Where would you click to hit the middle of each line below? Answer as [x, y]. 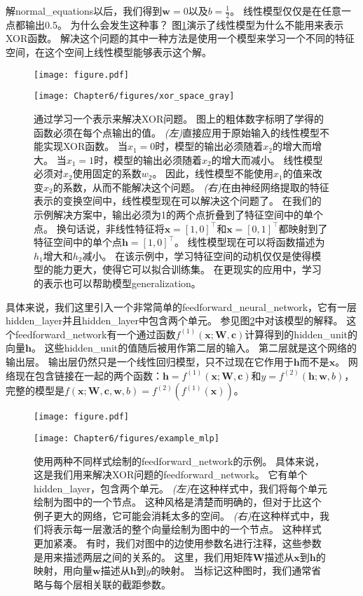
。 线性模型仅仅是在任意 [286, 11]
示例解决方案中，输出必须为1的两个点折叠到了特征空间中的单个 [178, 215]
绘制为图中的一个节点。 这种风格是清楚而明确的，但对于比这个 [178, 502]
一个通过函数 [146, 334]
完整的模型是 [35, 390]
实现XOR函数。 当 [85, 146]
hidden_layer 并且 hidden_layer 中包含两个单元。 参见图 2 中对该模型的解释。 [174, 320]
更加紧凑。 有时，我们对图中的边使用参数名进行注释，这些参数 [178, 543]
